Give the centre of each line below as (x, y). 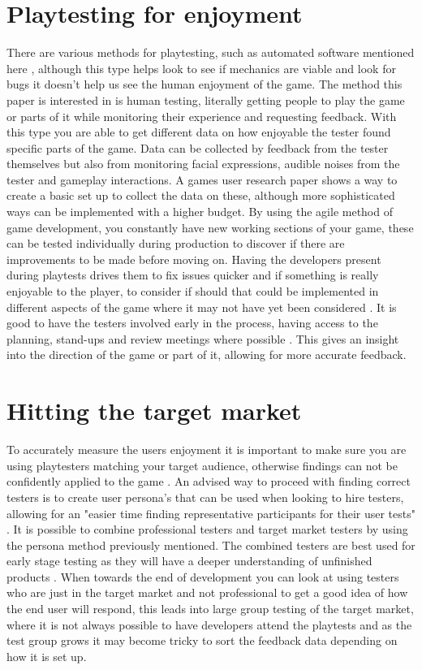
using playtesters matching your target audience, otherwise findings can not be (202, 465)
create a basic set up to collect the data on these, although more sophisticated (201, 195)
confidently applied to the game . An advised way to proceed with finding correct (209, 481)
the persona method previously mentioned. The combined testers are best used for (211, 545)
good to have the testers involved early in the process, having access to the (192, 323)
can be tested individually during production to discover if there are (176, 243)
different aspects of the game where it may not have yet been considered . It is (202, 307)
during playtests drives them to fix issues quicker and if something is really (193, 275)
